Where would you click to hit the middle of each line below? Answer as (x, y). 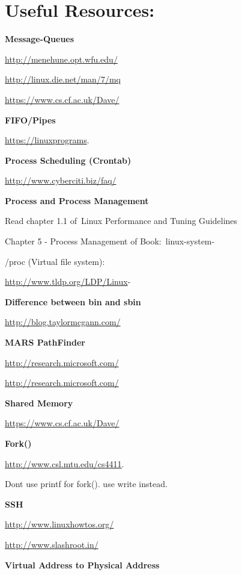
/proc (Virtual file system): (55, 261)
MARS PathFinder (45, 342)
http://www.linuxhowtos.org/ (59, 524)
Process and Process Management (77, 200)
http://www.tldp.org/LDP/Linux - (68, 281)
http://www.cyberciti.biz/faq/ (61, 180)
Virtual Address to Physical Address (82, 564)
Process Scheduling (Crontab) (68, 160)
